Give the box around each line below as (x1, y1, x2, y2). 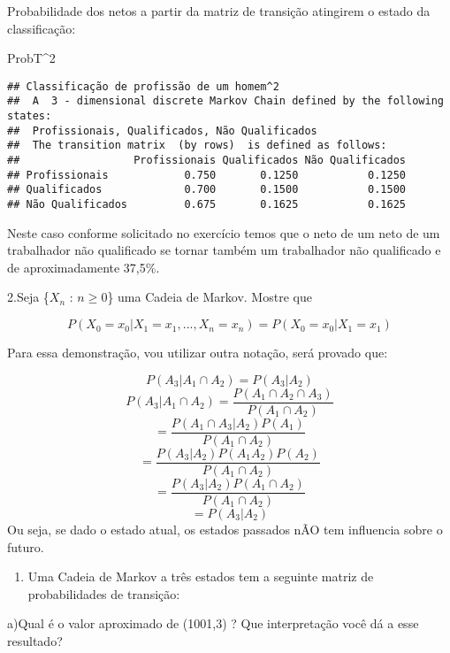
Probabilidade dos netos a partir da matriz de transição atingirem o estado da (7, 2, 431, 19)
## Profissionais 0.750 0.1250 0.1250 (7, 168, 407, 181)
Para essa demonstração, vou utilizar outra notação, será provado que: (7, 343, 388, 362)
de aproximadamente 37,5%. (7, 257, 160, 276)
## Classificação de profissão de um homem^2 (7, 80, 279, 93)
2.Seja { (7, 288, 50, 306)
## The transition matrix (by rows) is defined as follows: (7, 139, 387, 152)
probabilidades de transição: (27, 584, 180, 603)
